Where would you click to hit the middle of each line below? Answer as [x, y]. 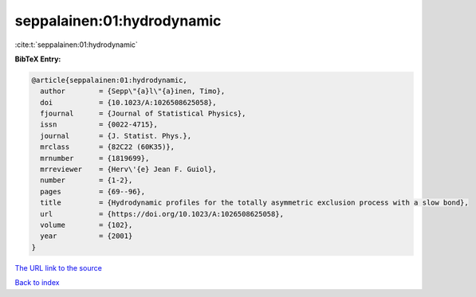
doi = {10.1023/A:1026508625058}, [128, 102]
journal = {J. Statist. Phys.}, [116, 136]
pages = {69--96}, [93, 191]
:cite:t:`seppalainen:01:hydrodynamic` [77, 45]
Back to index [37, 283]
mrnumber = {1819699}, [95, 158]
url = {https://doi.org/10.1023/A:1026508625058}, [162, 214]
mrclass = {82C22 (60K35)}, [108, 147]
